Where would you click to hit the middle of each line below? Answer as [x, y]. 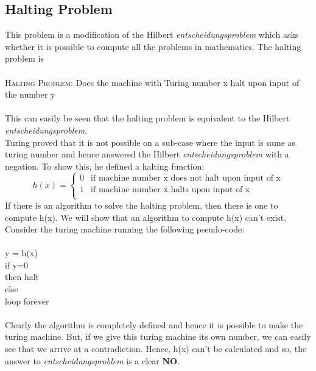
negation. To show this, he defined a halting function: [105, 166]
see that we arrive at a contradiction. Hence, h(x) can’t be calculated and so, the [156, 349]
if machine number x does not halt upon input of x [186, 178]
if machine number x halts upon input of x [170, 189]
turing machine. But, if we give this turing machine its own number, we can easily [158, 337]
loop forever [27, 301]
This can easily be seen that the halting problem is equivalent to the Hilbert [147, 118]
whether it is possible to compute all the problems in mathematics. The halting [153, 46]
